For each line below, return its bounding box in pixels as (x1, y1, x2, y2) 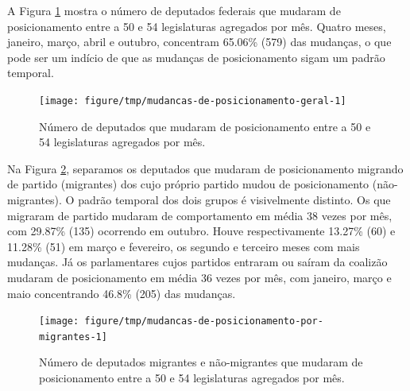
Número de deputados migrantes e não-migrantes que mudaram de (39, 354, 363, 370)
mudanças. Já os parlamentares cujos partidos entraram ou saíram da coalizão (7, 254, 388, 270)
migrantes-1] (39, 331, 107, 343)
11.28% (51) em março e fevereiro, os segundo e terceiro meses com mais (7, 238, 360, 254)
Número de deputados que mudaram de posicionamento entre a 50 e (39, 118, 371, 134)
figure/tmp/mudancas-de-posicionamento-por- (84, 316, 323, 327)
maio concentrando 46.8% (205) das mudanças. (7, 285, 236, 301)
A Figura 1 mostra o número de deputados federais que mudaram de (7, 2, 341, 18)
